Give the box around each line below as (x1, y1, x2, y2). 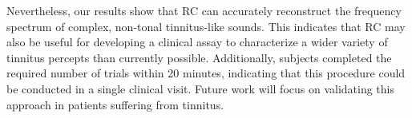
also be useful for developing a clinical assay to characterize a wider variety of (6, 33, 388, 50)
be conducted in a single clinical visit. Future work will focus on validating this (6, 80, 395, 96)
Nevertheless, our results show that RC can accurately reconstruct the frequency (6, 2, 402, 18)
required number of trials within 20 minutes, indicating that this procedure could (6, 65, 406, 81)
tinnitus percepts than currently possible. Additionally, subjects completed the (6, 49, 392, 65)
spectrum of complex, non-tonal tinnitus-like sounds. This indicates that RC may (6, 18, 406, 34)
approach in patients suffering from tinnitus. (6, 96, 224, 112)
